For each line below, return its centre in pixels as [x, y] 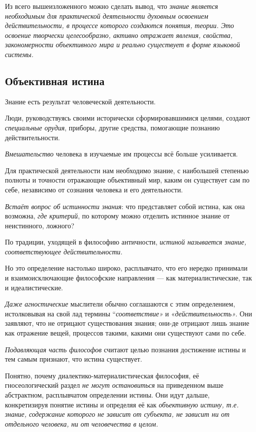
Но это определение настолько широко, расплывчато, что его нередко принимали [126, 268]
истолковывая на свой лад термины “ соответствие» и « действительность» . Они [128, 313]
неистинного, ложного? [40, 225]
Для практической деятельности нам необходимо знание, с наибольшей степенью [127, 170]
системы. [19, 54]
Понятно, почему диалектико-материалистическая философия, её [102, 375]
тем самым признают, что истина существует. [74, 359]
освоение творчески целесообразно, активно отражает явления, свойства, [119, 35]
